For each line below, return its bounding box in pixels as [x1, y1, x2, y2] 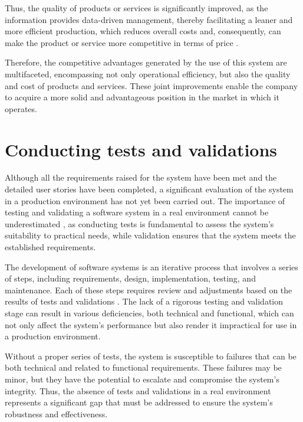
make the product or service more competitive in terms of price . [5, 36, 239, 48]
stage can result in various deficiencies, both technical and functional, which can [5, 307, 294, 319]
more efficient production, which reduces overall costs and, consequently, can [5, 25, 281, 37]
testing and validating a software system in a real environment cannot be [5, 206, 269, 218]
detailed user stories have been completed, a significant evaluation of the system [5, 183, 294, 195]
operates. [5, 102, 37, 115]
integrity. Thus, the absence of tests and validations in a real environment [5, 384, 271, 397]
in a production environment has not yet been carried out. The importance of [5, 194, 285, 207]
